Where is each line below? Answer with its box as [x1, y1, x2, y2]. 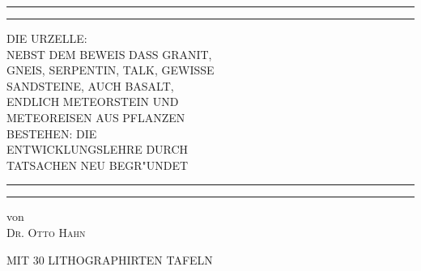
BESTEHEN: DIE [6, 125, 97, 142]
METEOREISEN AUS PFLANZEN [6, 108, 185, 125]
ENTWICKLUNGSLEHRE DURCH [6, 141, 189, 158]
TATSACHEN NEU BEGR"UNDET [6, 156, 189, 173]
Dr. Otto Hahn [6, 223, 86, 240]
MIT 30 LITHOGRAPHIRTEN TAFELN [6, 251, 213, 268]
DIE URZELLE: [6, 30, 87, 46]
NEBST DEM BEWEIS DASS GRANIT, [6, 45, 212, 62]
